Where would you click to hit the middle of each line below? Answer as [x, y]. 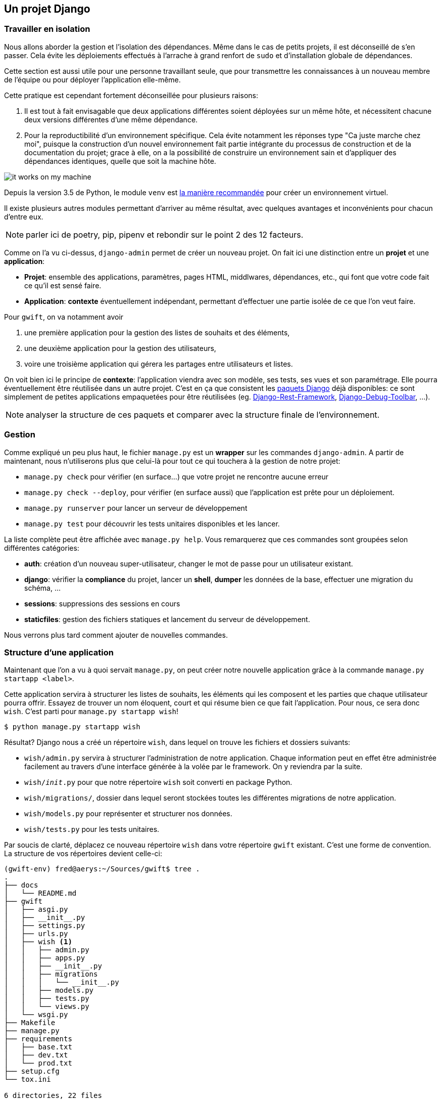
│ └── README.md [40, 893]
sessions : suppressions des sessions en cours [102, 603]
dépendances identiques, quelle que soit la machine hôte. [120, 161]
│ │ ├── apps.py [45, 958]
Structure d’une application [59, 652]
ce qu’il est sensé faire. [63, 285]
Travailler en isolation [47, 29]
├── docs [21, 885]
